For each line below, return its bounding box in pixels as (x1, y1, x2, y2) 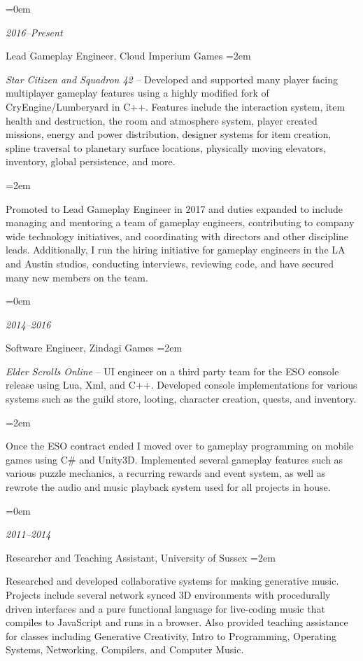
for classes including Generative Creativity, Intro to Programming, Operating (6, 628, 336, 643)
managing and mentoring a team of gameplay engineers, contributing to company (6, 215, 355, 230)
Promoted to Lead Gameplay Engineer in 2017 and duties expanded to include (6, 201, 343, 216)
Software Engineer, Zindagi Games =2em (6, 340, 183, 355)
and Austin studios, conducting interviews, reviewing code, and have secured (6, 256, 334, 270)
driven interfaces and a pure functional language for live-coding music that (6, 601, 325, 615)
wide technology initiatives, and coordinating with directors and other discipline (6, 228, 349, 243)
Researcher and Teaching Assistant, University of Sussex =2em (6, 550, 276, 564)
